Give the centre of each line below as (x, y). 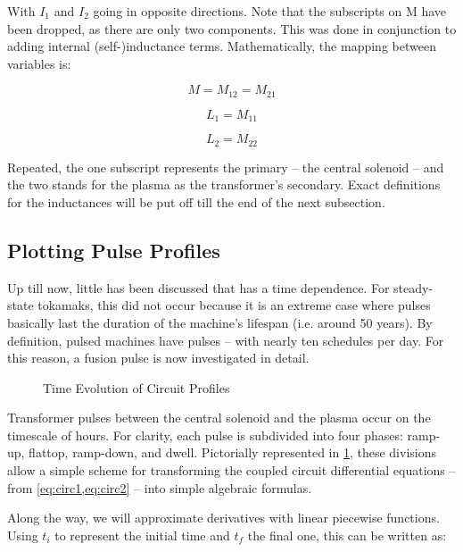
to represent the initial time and (142, 535)
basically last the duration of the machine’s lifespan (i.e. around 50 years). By (220, 322)
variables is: (39, 63)
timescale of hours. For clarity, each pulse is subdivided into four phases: (205, 435)
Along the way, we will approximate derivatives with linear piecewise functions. (223, 518)
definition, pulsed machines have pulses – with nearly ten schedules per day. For (226, 340)
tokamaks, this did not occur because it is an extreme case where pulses (234, 305)
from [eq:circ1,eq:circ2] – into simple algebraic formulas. (160, 487)
